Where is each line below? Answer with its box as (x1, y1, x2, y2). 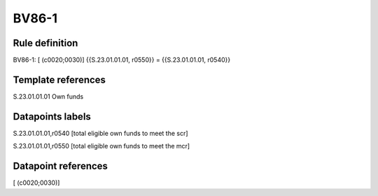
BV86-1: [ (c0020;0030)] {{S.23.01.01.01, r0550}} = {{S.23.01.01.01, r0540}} (13, 56, 231, 64)
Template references (13, 73, 106, 85)
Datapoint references (13, 160, 108, 172)
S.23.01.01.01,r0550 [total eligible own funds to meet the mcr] (13, 142, 190, 150)
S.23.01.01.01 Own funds (13, 92, 84, 101)
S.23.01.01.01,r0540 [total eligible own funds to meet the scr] (13, 129, 188, 137)
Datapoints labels (13, 111, 91, 122)
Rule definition (13, 37, 78, 49)
